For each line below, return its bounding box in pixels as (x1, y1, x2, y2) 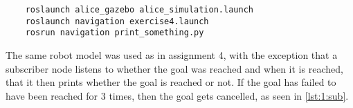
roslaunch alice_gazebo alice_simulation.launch (25, 5, 253, 15)
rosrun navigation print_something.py (25, 28, 204, 38)
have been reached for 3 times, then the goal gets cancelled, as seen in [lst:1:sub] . (6, 88, 349, 102)
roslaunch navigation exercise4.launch (25, 16, 209, 26)
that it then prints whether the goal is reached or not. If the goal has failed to (6, 75, 336, 89)
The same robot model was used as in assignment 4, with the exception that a (6, 47, 338, 62)
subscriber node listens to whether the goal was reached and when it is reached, (6, 61, 343, 75)
